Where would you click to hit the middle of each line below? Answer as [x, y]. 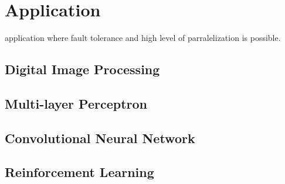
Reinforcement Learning [79, 172]
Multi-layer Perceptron [76, 103]
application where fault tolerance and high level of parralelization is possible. [143, 38]
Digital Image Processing [82, 69]
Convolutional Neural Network [100, 138]
